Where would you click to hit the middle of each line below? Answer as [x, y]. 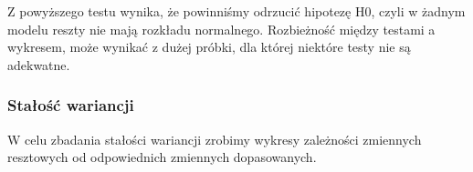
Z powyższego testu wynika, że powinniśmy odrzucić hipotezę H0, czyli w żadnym [236, 11]
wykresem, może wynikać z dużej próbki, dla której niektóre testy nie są [209, 47]
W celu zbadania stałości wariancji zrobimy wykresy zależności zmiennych [215, 139]
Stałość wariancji [71, 105]
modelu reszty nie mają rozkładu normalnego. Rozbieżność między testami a [221, 29]
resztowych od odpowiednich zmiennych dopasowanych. [162, 157]
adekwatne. [39, 64]
